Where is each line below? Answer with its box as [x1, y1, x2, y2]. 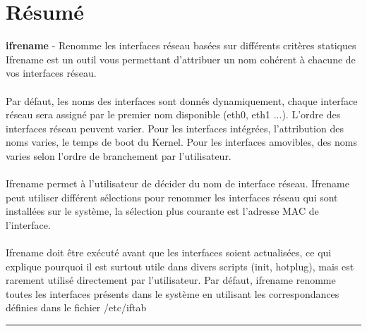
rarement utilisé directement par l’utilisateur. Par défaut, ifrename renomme [6, 273, 336, 287]
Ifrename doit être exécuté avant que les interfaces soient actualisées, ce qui [6, 245, 332, 260]
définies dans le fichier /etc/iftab [6, 300, 147, 315]
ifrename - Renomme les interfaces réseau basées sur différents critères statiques [6, 38, 356, 53]
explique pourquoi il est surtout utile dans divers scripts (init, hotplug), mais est [6, 258, 354, 273]
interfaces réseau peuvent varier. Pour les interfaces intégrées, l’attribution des [6, 120, 344, 135]
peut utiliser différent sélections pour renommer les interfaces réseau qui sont [6, 189, 338, 204]
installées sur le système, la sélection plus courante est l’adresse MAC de [6, 204, 319, 218]
